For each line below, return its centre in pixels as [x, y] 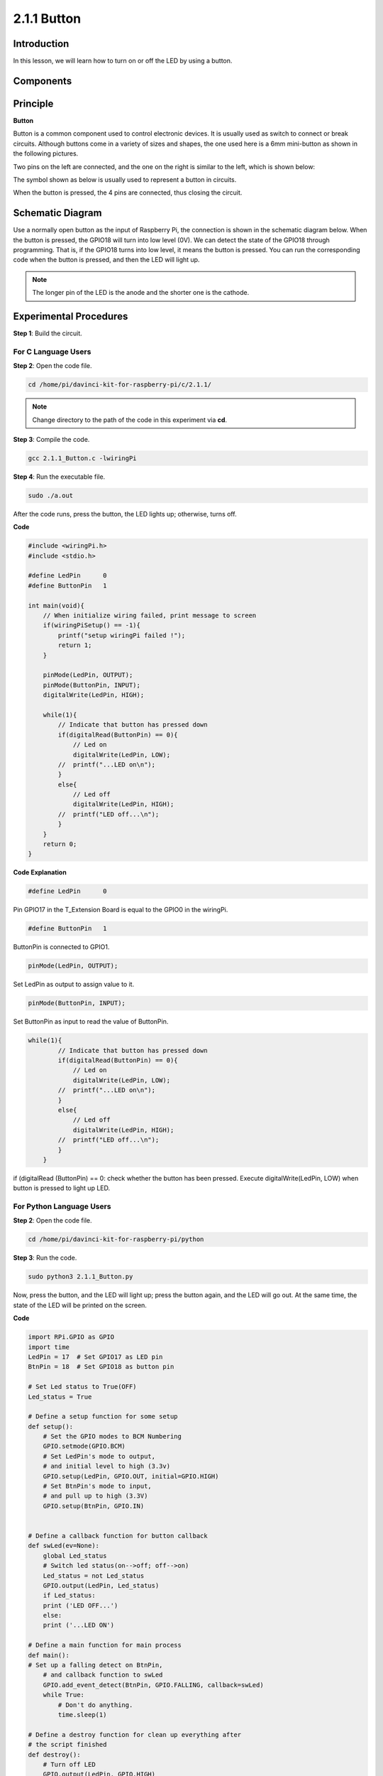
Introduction [41, 44]
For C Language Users [52, 352]
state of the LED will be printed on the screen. [80, 1305]
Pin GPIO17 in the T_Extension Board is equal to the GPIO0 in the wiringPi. [121, 910]
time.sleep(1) [82, 1715]
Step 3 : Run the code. [45, 1258]
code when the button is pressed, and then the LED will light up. [106, 260]
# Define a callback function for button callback [118, 1536]
